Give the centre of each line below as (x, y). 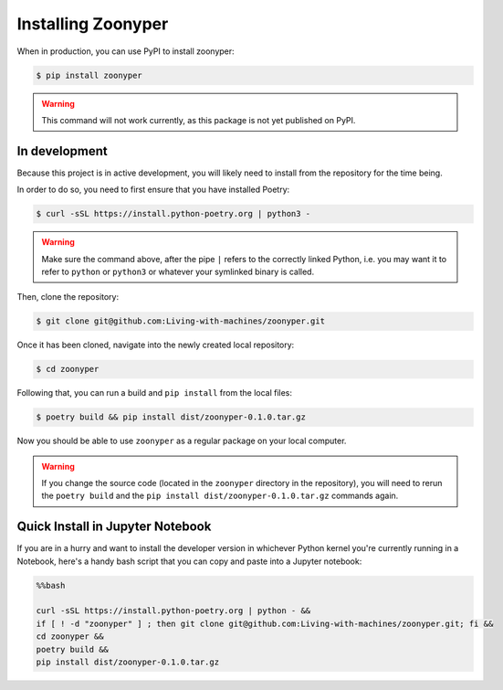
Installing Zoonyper (93, 24)
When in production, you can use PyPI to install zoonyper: (126, 51)
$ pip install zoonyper (89, 75)
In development (63, 151)
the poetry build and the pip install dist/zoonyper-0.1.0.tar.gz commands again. (220, 496)
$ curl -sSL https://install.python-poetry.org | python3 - (173, 214)
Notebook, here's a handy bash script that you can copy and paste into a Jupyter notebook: (189, 561)
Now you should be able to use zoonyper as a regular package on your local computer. (182, 441)
